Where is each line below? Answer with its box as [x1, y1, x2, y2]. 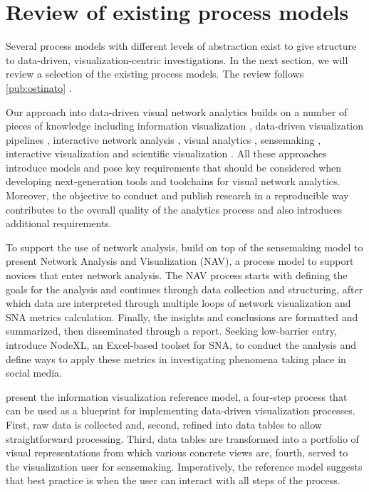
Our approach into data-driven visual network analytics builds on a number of [6, 104, 348, 119]
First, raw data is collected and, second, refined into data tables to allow [6, 417, 322, 431]
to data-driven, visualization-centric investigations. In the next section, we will [6, 52, 348, 67]
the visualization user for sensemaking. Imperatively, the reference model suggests [6, 459, 363, 473]
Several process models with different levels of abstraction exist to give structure [6, 38, 357, 53]
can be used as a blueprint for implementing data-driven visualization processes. [6, 403, 355, 418]
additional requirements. [6, 216, 112, 231]
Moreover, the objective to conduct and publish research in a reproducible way [6, 188, 349, 203]
